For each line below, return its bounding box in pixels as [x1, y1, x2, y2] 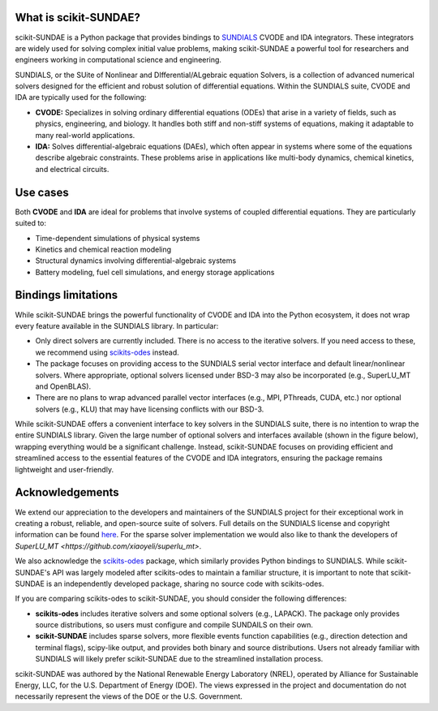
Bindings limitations [15, 288, 118, 302]
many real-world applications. [35, 130, 135, 140]
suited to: [15, 218, 47, 228]
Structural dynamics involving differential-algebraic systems [35, 256, 237, 265]
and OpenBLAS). [35, 381, 92, 391]
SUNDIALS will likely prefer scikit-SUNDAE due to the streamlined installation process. [35, 654, 324, 664]
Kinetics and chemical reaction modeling [35, 244, 172, 254]
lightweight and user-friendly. [15, 464, 114, 474]
